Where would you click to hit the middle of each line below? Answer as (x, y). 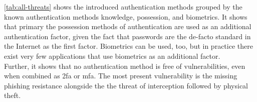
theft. (13, 95)
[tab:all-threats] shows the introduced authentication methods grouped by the (123, 7)
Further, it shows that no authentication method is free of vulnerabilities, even (125, 66)
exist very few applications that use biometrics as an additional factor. (112, 56)
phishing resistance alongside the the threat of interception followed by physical (126, 85)
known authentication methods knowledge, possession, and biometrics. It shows (126, 16)
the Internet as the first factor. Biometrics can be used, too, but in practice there (128, 46)
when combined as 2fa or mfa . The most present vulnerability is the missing (121, 76)
